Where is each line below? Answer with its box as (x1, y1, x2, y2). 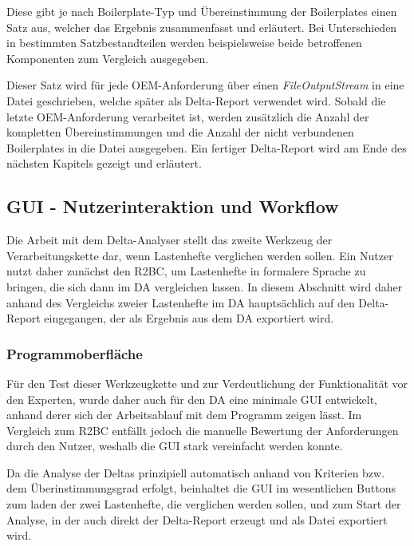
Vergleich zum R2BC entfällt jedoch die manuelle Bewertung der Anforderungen (6, 421, 399, 438)
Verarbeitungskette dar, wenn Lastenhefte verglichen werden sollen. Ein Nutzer (6, 247, 393, 263)
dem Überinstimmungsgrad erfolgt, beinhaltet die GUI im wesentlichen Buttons (6, 480, 396, 497)
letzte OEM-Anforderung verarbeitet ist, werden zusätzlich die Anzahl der (6, 108, 369, 125)
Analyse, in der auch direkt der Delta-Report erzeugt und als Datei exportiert (6, 511, 388, 528)
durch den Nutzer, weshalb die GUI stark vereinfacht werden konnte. (6, 437, 343, 454)
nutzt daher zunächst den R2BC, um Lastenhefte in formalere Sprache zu (6, 263, 366, 279)
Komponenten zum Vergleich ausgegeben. (6, 49, 209, 66)
